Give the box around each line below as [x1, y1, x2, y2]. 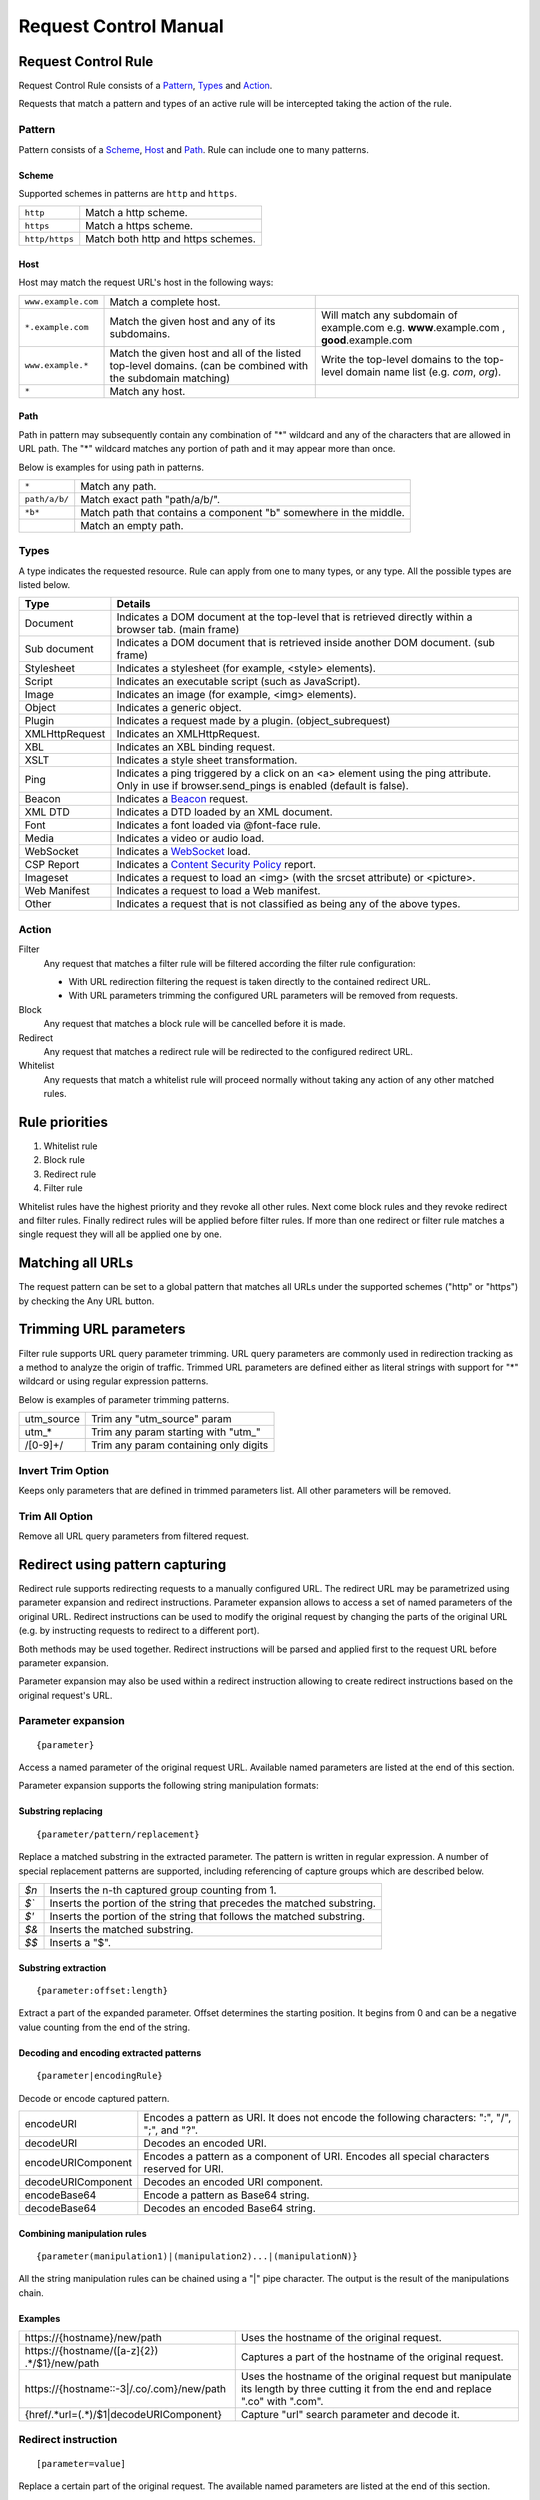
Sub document [24, 642, 94, 656]
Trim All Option [18, 1509, 94, 1523]
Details [116, 597, 151, 611]
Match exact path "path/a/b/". [80, 492, 220, 506]
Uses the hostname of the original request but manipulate [240, 2370, 512, 2384]
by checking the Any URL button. [18, 1295, 155, 1307]
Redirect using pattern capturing [18, 1556, 227, 1573]
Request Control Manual [18, 15, 224, 37]
